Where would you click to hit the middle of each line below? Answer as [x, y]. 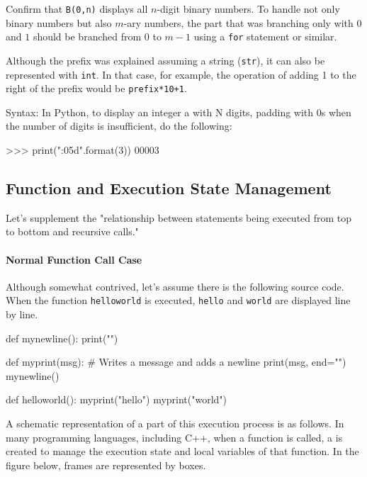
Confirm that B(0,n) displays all [77, 9]
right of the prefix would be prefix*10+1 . [96, 88]
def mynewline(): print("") [62, 338]
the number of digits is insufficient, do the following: [119, 126]
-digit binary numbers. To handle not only [248, 9]
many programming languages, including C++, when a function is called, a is [174, 437]
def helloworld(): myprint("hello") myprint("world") [117, 399]
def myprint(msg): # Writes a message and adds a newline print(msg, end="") [176, 362]
